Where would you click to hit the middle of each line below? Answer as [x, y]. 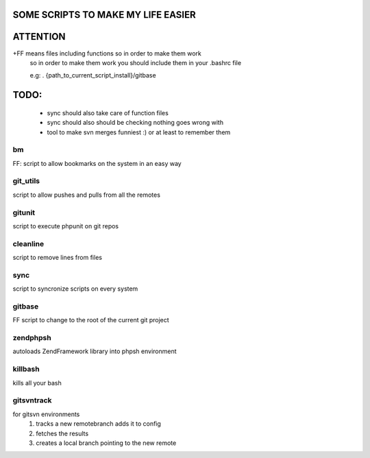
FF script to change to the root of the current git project [91, 320]
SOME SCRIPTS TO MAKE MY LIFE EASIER [104, 15]
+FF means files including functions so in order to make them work [107, 53]
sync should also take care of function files [108, 112]
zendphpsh [32, 338]
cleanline [28, 243]
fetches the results [62, 433]
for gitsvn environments [46, 414]
